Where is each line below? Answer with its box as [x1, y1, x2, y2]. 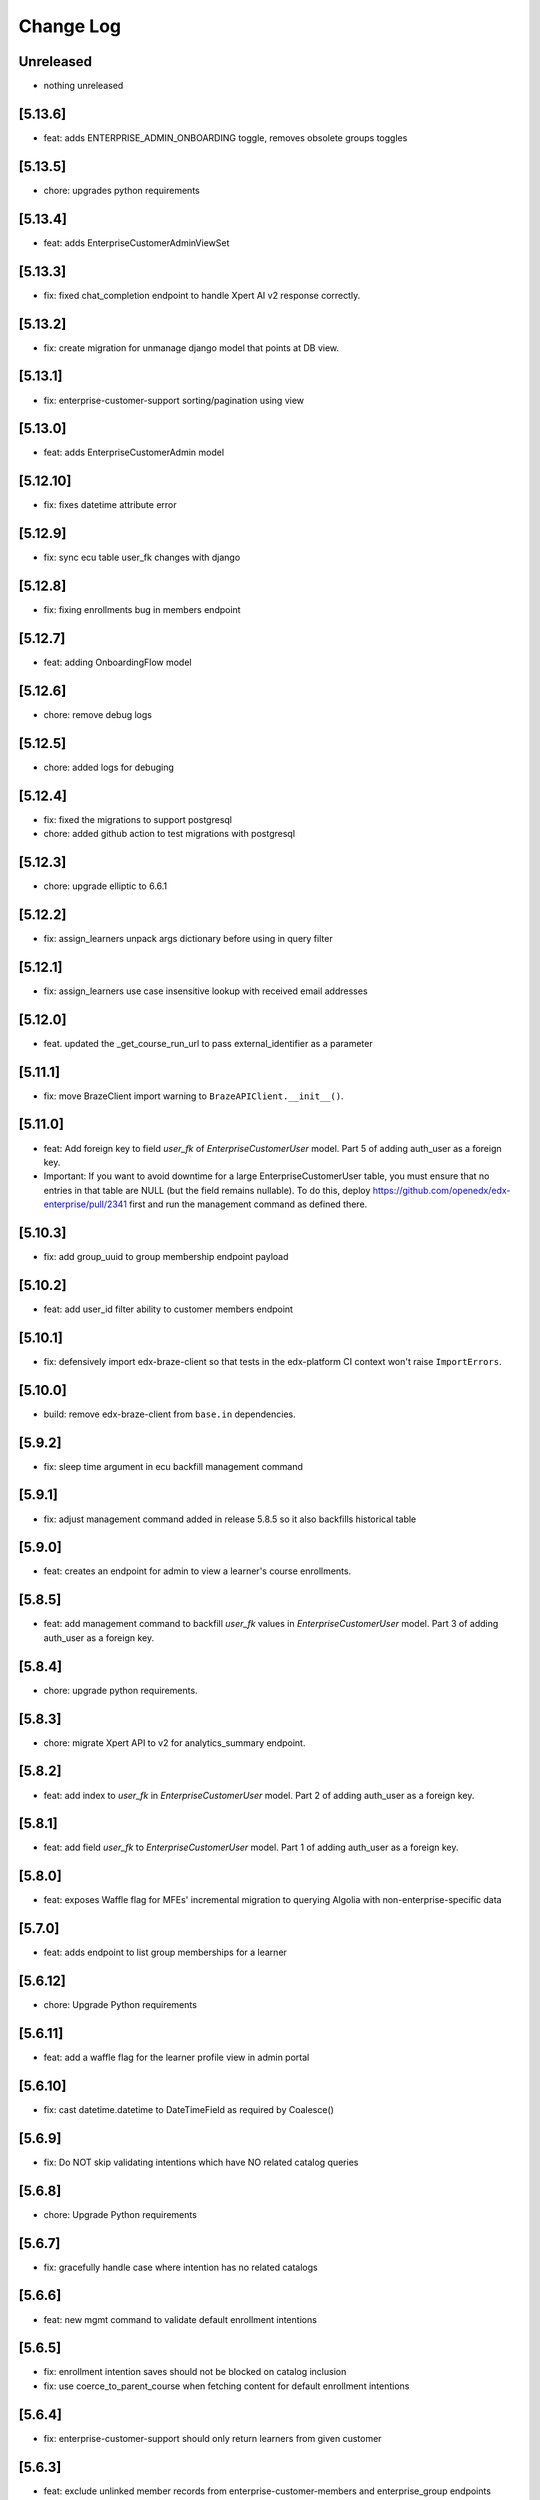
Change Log [18, 15, 122, 37]
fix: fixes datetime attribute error [43, 499, 177, 511]
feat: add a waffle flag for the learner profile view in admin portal [43, 2051, 310, 2064]
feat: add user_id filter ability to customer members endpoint [43, 1303, 294, 1315]
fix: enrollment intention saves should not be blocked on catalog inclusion [43, 2366, 347, 2378]
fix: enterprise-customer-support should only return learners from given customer [43, 2432, 382, 2444]
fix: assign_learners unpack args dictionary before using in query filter [43, 932, 334, 944]
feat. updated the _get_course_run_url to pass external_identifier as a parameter [43, 1037, 374, 1049]
